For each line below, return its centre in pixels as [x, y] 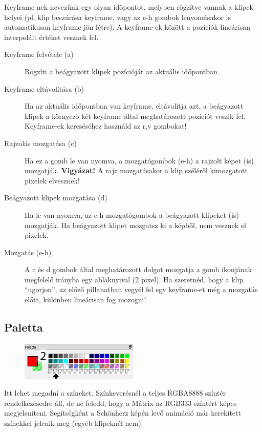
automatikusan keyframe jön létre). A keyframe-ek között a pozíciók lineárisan [127, 27]
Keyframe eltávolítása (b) [44, 88]
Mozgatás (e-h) [28, 252]
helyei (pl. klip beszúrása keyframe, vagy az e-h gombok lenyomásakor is [117, 17]
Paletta [24, 327]
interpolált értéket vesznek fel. [51, 37]
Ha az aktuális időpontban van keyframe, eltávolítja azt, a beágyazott [134, 106]
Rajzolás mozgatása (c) [40, 143]
